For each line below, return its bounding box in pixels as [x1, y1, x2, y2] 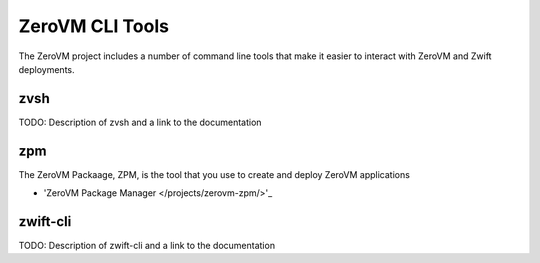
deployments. [18, 63, 75, 75]
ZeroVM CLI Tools [18, 15, 170, 37]
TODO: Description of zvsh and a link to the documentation [18, 116, 262, 128]
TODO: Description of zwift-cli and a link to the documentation [18, 240, 275, 252]
